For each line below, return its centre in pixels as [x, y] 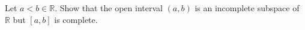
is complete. [76, 19]
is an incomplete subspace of [247, 8]
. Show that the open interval [109, 8]
